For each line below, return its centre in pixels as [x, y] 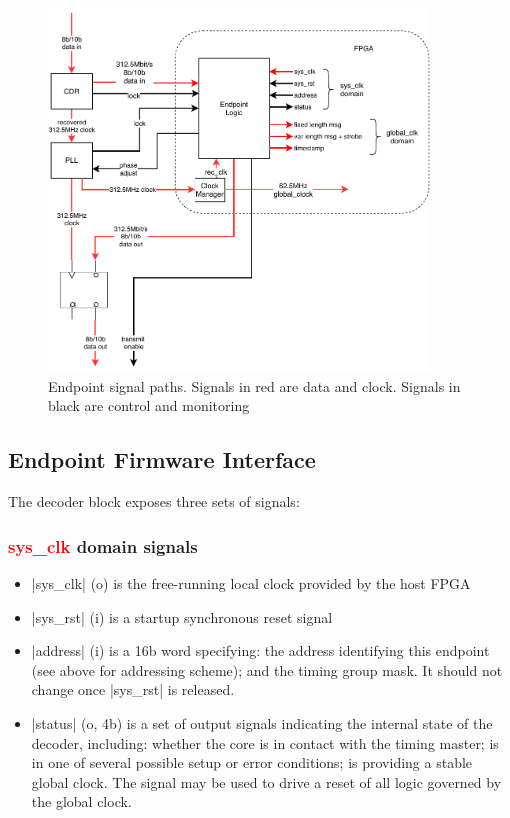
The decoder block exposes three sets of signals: [154, 501]
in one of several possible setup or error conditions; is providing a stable [252, 762]
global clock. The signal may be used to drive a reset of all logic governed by [266, 781]
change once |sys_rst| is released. [133, 689]
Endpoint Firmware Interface [162, 459]
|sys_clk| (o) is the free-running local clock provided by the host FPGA [251, 583]
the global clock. [81, 801]
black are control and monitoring [149, 405]
